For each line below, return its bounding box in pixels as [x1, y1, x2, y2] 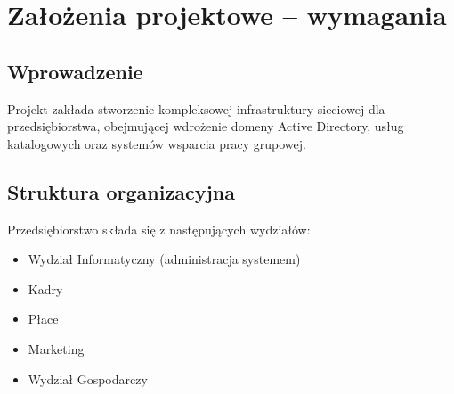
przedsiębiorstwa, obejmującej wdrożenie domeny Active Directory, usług [7, 117, 404, 135]
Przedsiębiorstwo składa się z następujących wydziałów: [7, 219, 311, 238]
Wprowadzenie [7, 57, 143, 85]
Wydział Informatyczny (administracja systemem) [28, 250, 301, 268]
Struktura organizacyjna [7, 177, 235, 205]
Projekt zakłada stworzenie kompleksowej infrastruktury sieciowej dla [7, 99, 385, 118]
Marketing [28, 339, 85, 357]
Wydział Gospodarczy [28, 369, 148, 388]
